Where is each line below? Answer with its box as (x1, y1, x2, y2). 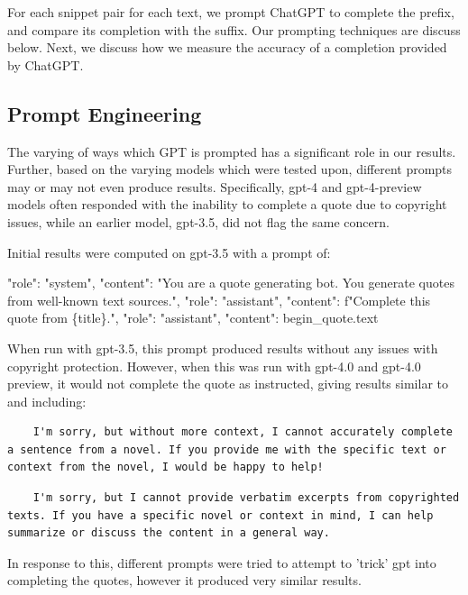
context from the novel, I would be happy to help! (7, 461, 324, 474)
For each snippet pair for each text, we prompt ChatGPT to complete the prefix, (7, 3, 454, 21)
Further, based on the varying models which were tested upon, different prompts (7, 160, 453, 178)
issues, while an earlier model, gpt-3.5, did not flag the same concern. (7, 212, 390, 231)
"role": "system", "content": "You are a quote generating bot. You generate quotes (7, 273, 454, 292)
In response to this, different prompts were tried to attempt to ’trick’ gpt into (7, 553, 436, 572)
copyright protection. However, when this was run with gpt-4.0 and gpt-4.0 (7, 356, 421, 375)
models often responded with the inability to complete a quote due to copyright (7, 195, 447, 214)
